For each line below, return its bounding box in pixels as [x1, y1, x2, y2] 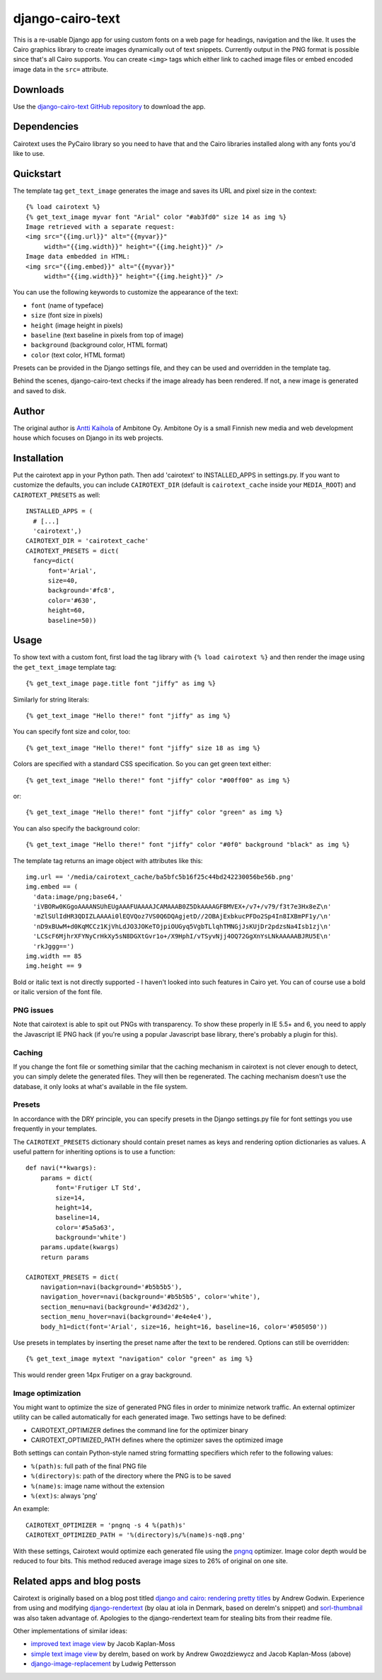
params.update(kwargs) [40, 1244, 120, 1251]
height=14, [55, 1203, 93, 1212]
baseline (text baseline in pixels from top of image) [30, 330, 184, 339]
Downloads [13, 84, 64, 96]
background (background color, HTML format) [30, 341, 168, 349]
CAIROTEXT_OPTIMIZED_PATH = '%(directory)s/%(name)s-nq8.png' [25, 1531, 246, 1539]
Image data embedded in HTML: [25, 252, 131, 261]
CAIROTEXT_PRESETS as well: [13, 490, 100, 499]
